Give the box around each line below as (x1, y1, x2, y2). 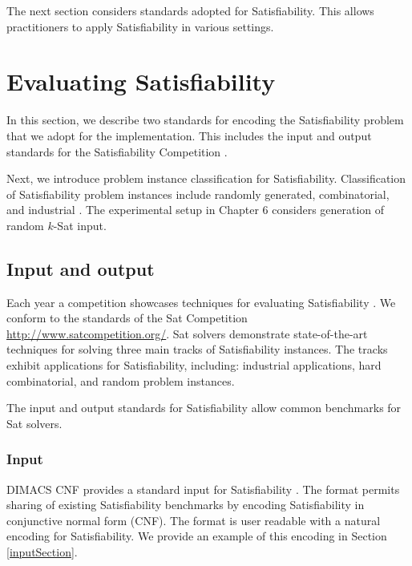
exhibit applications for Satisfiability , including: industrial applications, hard (6, 357, 382, 374)
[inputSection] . (6, 544, 78, 560)
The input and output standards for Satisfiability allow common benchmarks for (6, 399, 402, 416)
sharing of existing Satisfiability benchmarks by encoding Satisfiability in (6, 496, 365, 513)
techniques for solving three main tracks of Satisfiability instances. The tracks (6, 341, 388, 358)
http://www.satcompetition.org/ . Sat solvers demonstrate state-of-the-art (6, 325, 368, 342)
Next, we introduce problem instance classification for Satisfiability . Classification (6, 170, 406, 187)
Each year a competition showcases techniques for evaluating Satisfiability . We (6, 293, 396, 310)
